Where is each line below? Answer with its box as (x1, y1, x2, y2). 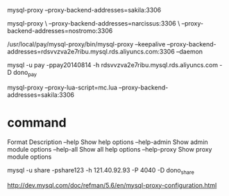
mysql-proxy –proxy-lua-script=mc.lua (7, 83, 118, 91)
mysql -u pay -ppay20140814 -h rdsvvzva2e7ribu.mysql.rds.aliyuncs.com (7, 61, 219, 69)
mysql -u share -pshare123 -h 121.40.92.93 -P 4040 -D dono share (7, 166, 194, 176)
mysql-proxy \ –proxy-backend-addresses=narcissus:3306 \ (7, 19, 180, 27)
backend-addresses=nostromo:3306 (7, 27, 113, 35)
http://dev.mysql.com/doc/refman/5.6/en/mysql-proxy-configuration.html (7, 181, 217, 189)
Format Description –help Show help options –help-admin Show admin (7, 138, 208, 146)
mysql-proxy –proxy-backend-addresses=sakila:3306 (7, 6, 162, 14)
